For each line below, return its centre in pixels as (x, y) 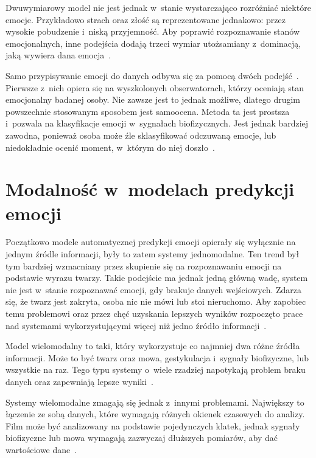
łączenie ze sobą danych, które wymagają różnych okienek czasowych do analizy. (155, 414)
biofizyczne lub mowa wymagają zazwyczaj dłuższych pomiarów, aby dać (142, 438)
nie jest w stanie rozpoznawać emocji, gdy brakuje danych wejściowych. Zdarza (154, 289)
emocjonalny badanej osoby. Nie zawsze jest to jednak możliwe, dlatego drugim (153, 99)
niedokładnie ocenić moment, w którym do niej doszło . (110, 147)
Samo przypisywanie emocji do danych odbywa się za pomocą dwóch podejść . (152, 75)
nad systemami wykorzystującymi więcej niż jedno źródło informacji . (136, 325)
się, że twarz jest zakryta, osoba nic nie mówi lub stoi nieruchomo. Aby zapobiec (156, 301)
